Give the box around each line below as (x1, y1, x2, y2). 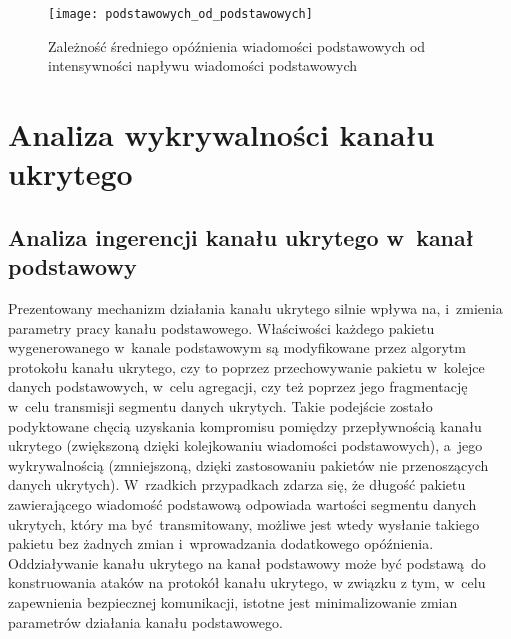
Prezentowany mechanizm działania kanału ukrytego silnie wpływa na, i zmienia (8, 298, 503, 318)
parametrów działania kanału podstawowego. (8, 611, 283, 632)
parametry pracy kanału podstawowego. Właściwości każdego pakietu (8, 317, 435, 338)
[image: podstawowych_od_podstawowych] (48, 7, 313, 21)
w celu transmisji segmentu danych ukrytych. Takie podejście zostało (8, 395, 433, 416)
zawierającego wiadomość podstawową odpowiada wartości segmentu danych (8, 493, 477, 514)
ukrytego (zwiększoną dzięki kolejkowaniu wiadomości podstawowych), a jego (8, 435, 483, 456)
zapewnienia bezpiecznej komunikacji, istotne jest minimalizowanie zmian (8, 591, 458, 612)
